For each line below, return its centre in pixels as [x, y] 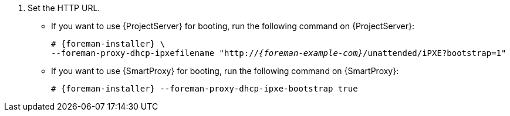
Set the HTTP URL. [64, 8]
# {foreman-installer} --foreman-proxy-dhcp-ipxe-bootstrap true [205, 89]
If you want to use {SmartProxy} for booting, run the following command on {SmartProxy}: [225, 71]
